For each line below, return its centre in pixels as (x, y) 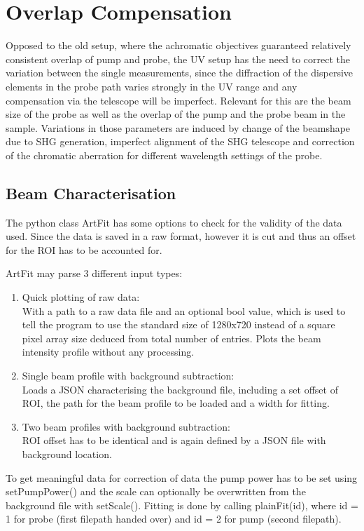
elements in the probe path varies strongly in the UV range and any (152, 86)
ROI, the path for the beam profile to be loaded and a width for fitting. (176, 403)
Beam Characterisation (91, 193)
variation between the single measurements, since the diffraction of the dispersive (180, 73)
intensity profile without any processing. (108, 352)
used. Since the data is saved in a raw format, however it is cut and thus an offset (181, 236)
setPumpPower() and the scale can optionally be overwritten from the (156, 491)
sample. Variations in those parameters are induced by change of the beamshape (178, 127)
